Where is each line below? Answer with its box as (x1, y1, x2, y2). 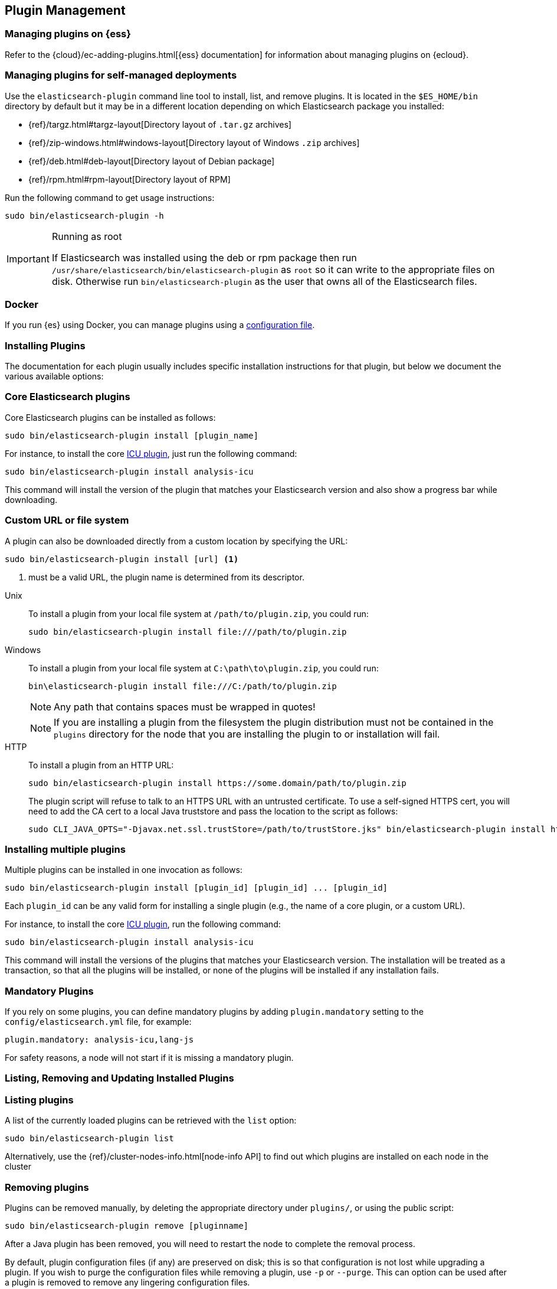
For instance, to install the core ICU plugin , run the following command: (5, 919, 281, 930)
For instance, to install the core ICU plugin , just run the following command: (5, 448, 297, 459)
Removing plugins (5, 1181, 89, 1193)
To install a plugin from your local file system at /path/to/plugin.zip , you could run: (28, 608, 369, 619)
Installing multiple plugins (5, 843, 126, 855)
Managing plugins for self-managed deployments (5, 69, 237, 82)
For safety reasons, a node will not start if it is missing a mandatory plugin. (5, 1053, 294, 1063)
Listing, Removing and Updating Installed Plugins (5, 1072, 234, 1085)
